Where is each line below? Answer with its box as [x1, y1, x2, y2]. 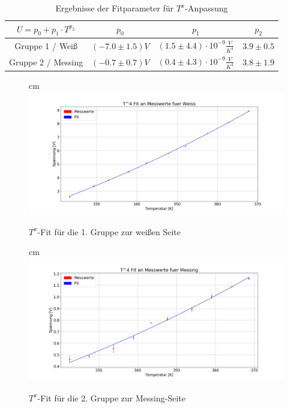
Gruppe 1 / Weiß [14, 39, 77, 52]
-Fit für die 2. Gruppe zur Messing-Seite [37, 391, 185, 404]
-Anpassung [185, 2, 228, 14]
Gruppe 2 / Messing [9, 55, 83, 68]
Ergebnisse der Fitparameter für [55, 2, 174, 14]
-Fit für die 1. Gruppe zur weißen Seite [37, 225, 181, 238]
